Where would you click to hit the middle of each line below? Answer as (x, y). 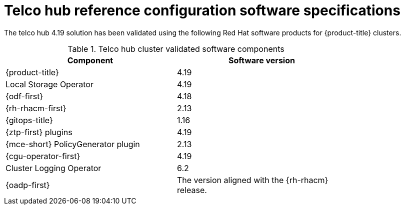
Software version (262, 60)
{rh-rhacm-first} (36, 108)
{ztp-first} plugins (39, 132)
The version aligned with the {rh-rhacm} (253, 180)
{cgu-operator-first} (43, 156)
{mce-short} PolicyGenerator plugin (73, 144)
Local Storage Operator (49, 84)
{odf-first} (24, 96)
